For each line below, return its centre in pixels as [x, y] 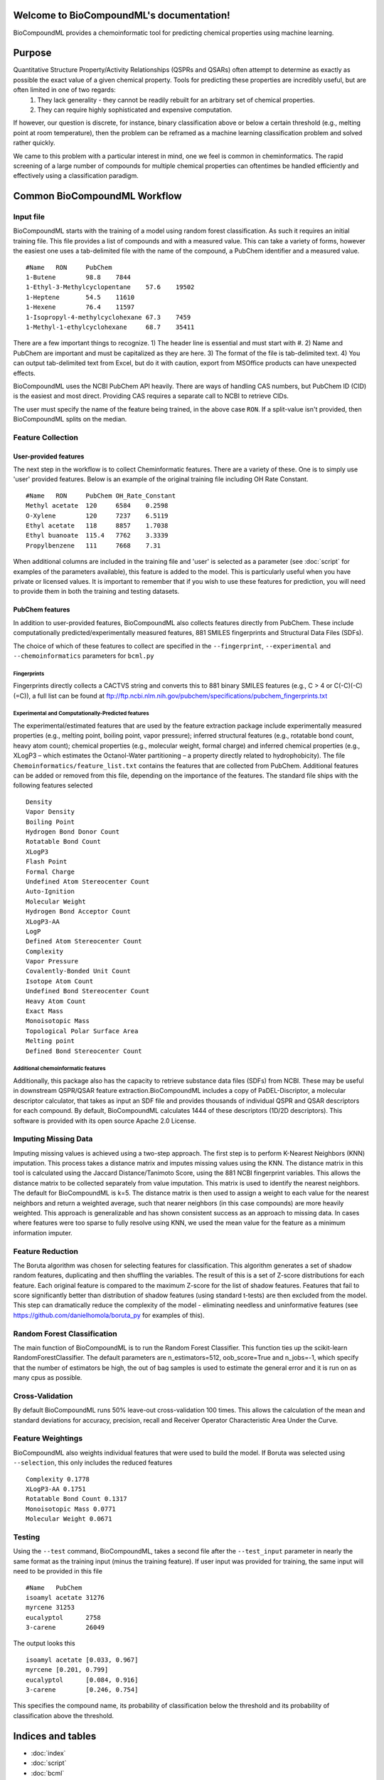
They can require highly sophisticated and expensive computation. [135, 110]
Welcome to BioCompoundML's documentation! [122, 15]
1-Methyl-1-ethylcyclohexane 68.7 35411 [110, 327]
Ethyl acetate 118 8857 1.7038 [97, 526]
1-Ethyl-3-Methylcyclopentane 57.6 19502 [110, 287]
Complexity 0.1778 [58, 1479]
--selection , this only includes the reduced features [93, 1462]
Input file [29, 217]
